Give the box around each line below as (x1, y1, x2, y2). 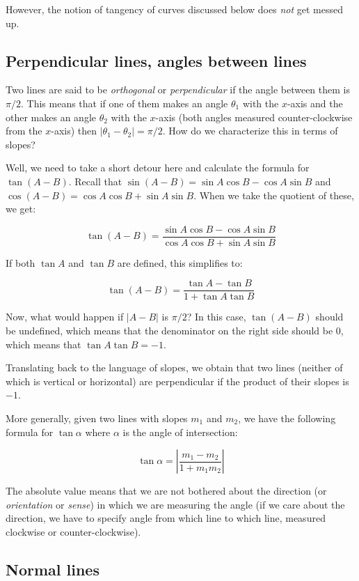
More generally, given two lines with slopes (6, 411, 188, 426)
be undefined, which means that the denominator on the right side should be (6, 323, 333, 338)
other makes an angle (6, 109, 96, 124)
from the (6, 123, 42, 138)
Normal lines (6, 558, 99, 580)
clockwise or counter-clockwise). (6, 524, 141, 539)
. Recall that (68, 173, 122, 188)
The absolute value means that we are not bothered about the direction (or (6, 483, 327, 498)
